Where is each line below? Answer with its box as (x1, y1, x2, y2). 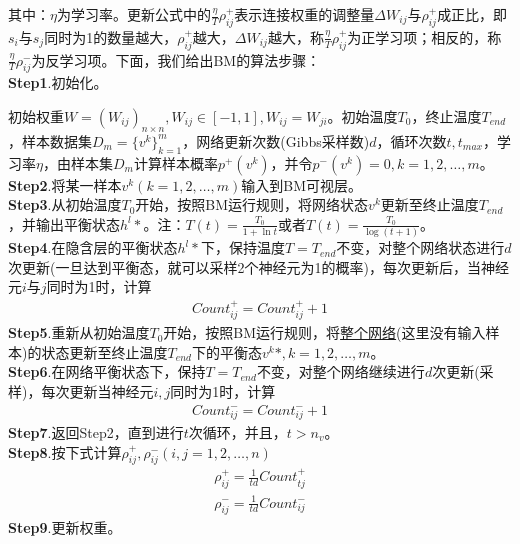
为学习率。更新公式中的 (56, 4, 211, 24)
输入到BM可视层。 (241, 174, 363, 195)
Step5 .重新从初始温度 (8, 322, 150, 343)
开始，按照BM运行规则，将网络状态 (135, 194, 369, 215)
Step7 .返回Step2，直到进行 (8, 421, 184, 442)
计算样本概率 (133, 152, 218, 173)
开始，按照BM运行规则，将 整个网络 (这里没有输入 (163, 322, 486, 343)
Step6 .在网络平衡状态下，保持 (8, 361, 206, 382)
